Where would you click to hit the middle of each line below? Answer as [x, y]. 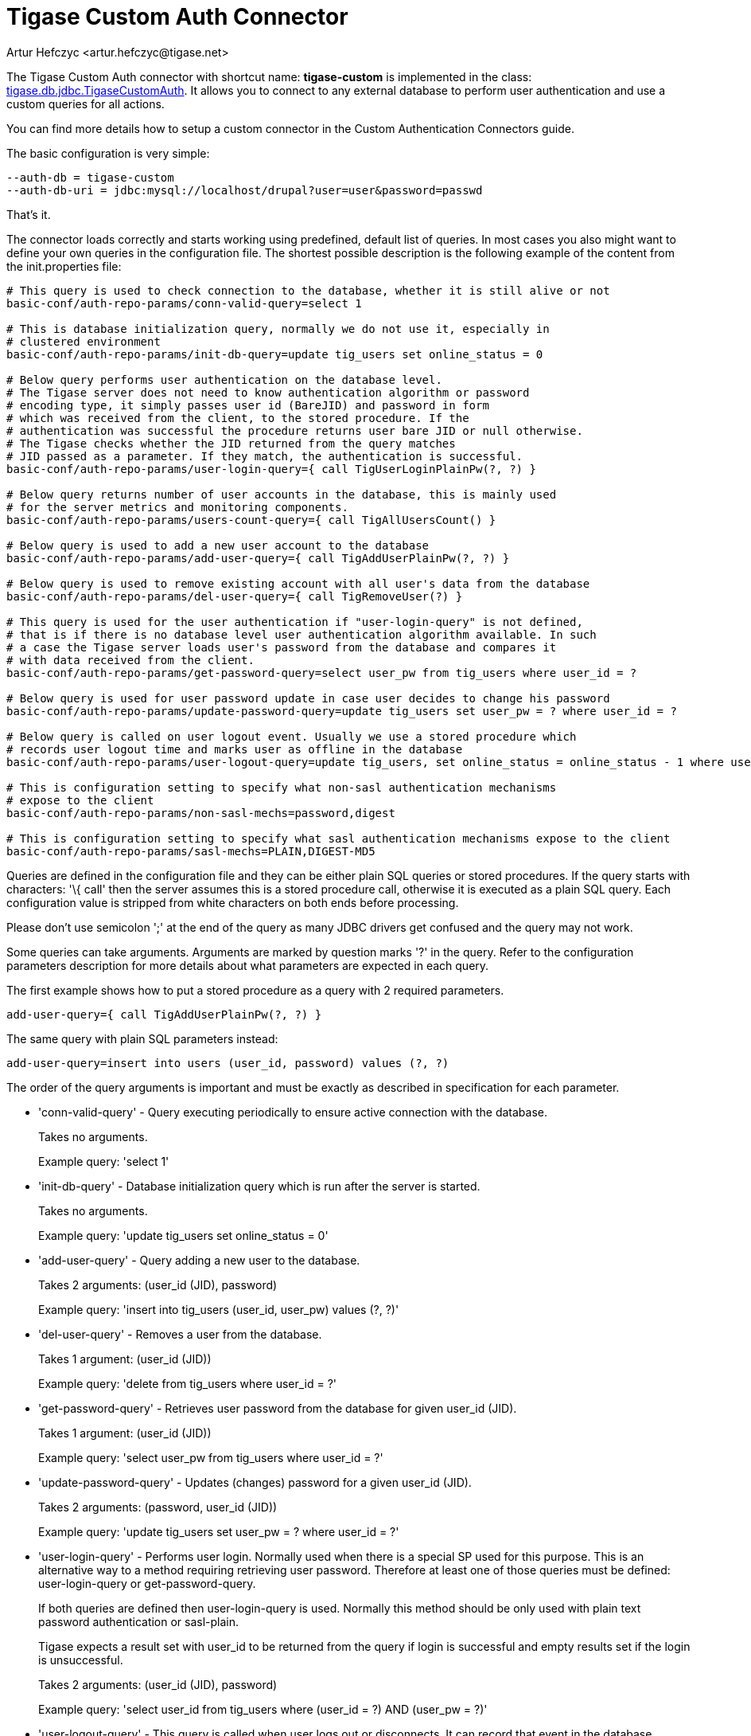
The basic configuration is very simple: [108, 153]
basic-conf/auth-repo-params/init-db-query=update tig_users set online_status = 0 [275, 354]
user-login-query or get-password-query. [147, 1583]
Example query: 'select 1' [104, 1161]
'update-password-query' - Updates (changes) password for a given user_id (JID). [255, 1482]
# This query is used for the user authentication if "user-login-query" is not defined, [295, 622]
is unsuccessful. [81, 1660]
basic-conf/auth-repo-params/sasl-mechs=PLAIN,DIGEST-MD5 [191, 851]
